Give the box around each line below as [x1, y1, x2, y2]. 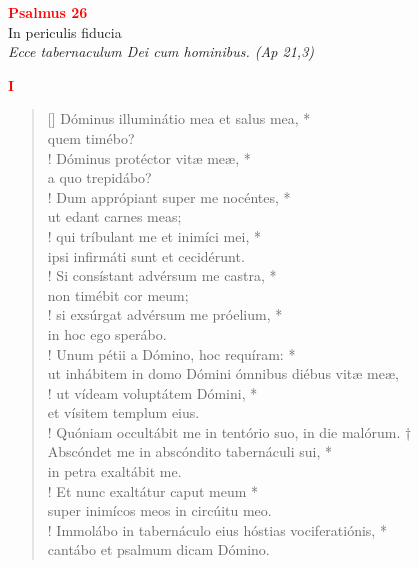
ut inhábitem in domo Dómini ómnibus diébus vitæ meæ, [47, 363, 399, 384]
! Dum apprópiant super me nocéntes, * [47, 186, 291, 207]
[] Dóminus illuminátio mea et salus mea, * [47, 108, 311, 129]
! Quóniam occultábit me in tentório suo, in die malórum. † [47, 421, 412, 442]
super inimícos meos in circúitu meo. [47, 500, 272, 521]
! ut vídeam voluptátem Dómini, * [47, 382, 258, 403]
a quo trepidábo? [47, 167, 152, 188]
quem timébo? [47, 127, 135, 148]
